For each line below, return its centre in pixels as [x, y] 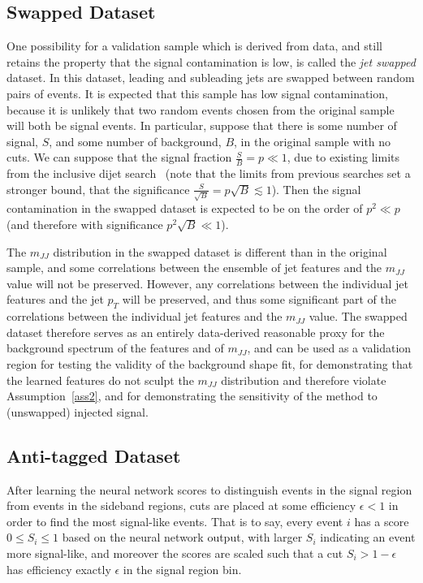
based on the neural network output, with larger [182, 537]
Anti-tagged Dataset [94, 455]
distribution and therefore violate [304, 380]
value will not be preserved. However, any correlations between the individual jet [208, 283]
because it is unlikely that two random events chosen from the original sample [201, 109]
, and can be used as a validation [329, 348]
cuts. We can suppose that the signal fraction [119, 157]
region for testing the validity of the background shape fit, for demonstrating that [210, 364]
